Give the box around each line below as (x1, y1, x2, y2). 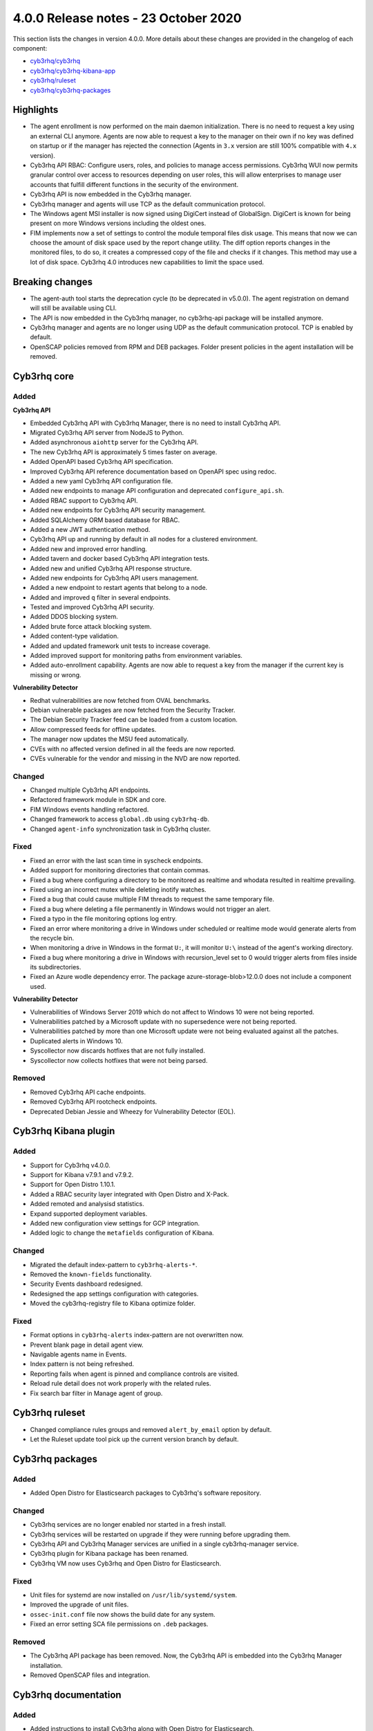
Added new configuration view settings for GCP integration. (30, 1219, 200, 1228)
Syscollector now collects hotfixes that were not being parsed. (30, 1056, 208, 1064)
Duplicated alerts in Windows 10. (30, 1037, 124, 1045)
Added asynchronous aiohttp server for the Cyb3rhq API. (30, 438, 199, 447)
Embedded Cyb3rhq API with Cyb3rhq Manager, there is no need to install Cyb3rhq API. (30, 419, 281, 427)
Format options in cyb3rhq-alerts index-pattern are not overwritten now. (30, 1331, 245, 1339)
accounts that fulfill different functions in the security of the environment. (30, 180, 238, 188)
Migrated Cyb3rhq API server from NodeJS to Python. (30, 429, 184, 437)
